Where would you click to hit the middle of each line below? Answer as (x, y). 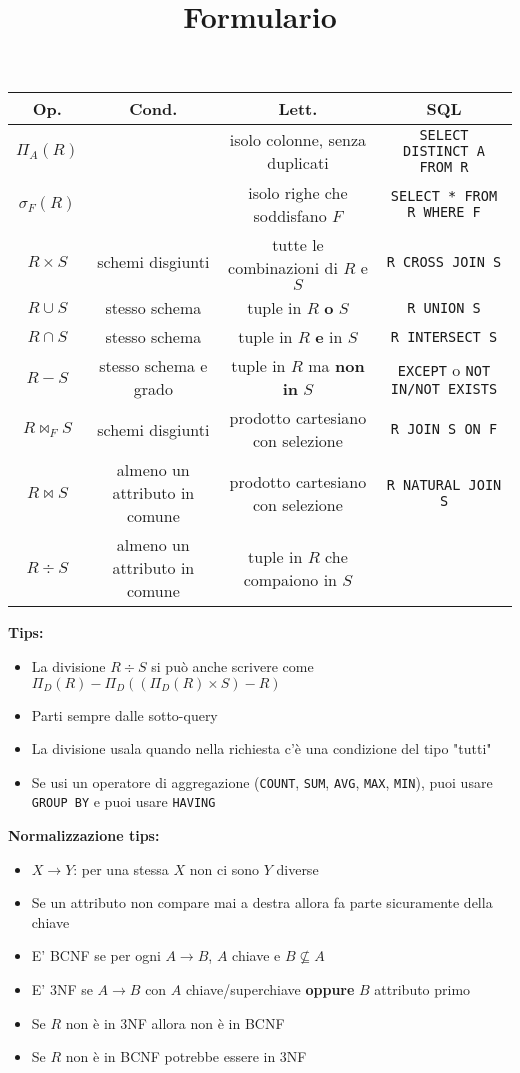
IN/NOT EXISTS (444, 388)
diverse (297, 868)
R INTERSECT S (444, 336)
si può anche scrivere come (232, 665)
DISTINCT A (444, 151)
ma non (336, 366)
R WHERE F (444, 212)
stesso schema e (153, 366)
